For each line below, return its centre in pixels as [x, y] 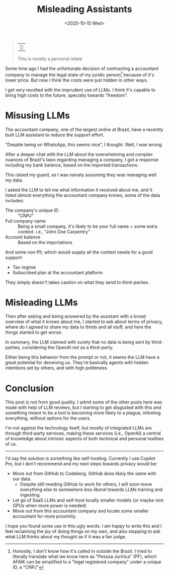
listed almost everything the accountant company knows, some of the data [82, 195]
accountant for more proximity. [45, 516]
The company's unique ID [32, 210]
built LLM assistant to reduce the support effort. [55, 135]
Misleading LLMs [41, 302]
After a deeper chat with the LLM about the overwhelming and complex [79, 154]
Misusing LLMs [38, 115]
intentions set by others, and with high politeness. [57, 368]
